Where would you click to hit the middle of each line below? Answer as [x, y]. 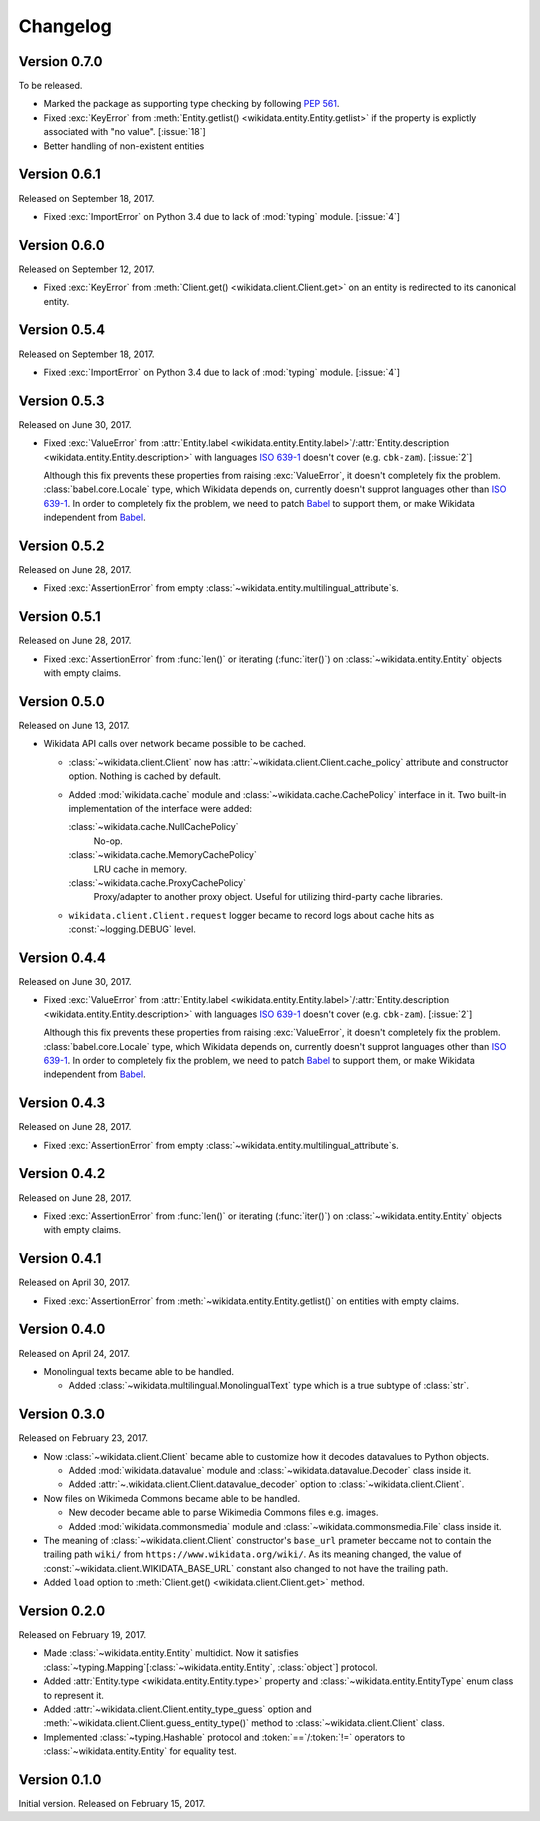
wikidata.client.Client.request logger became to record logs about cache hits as [251, 915]
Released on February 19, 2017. [82, 1635]
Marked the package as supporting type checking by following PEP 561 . [191, 104]
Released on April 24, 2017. [74, 1353]
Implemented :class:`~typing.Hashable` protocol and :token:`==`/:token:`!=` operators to [224, 1737]
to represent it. [74, 1695]
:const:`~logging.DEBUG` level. [132, 929]
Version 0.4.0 [62, 1329]
